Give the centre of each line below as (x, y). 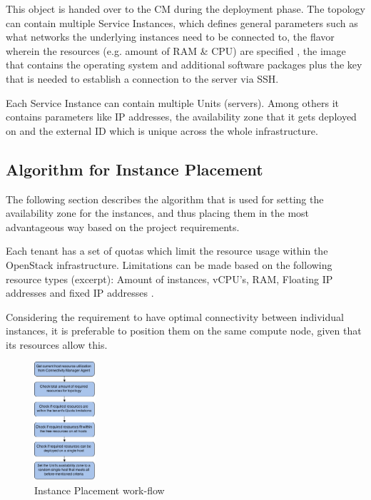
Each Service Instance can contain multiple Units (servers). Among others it (172, 102)
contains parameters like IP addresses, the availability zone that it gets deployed (181, 117)
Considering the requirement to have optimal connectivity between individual (175, 316)
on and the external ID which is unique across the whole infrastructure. (162, 130)
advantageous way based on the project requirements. (123, 226)
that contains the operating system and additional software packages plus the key (184, 65)
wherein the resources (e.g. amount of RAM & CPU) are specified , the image (176, 50)
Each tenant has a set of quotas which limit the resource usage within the (167, 251)
